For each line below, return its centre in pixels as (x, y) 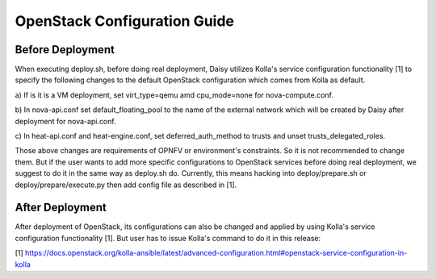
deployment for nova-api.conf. (65, 121)
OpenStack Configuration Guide (124, 21)
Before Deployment (65, 50)
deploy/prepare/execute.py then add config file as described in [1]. (126, 185)
